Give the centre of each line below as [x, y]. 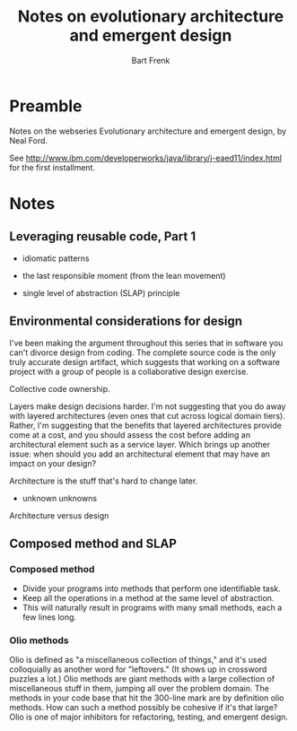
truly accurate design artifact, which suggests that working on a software [145, 361]
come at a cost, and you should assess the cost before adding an [130, 435]
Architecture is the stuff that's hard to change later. [104, 481]
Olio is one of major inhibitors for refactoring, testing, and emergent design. [149, 717]
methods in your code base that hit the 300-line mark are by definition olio [147, 698]
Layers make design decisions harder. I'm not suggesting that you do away [148, 406]
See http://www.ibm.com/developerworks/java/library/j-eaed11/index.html [146, 158]
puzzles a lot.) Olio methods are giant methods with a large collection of [142, 679]
